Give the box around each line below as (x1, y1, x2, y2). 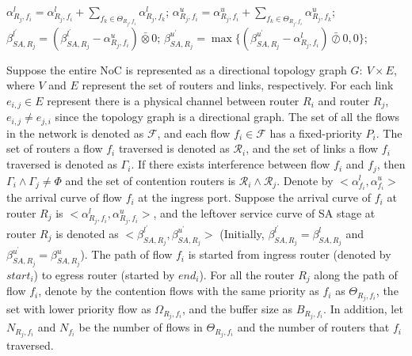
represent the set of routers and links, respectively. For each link (82, 77, 394, 93)
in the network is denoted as (6, 124, 144, 141)
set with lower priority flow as (6, 301, 151, 317)
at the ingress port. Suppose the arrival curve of (138, 189, 371, 206)
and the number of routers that (237, 319, 390, 335)
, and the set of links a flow (246, 140, 379, 157)
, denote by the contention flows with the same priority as (38, 282, 319, 299)
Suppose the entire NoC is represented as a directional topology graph (6, 61, 347, 78)
